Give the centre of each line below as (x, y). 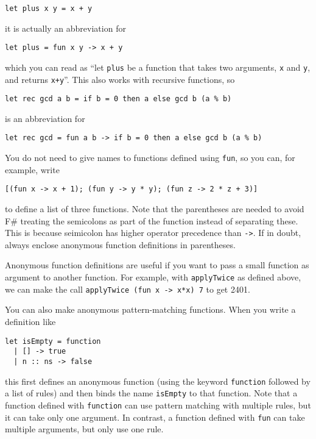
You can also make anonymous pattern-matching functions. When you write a (150, 309)
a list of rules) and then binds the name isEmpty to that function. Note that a (151, 393)
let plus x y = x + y (49, 9)
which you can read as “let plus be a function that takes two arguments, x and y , (158, 67)
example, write (32, 169)
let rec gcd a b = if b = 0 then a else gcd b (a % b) (118, 99)
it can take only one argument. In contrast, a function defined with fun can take (155, 417)
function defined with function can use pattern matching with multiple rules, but (158, 405)
